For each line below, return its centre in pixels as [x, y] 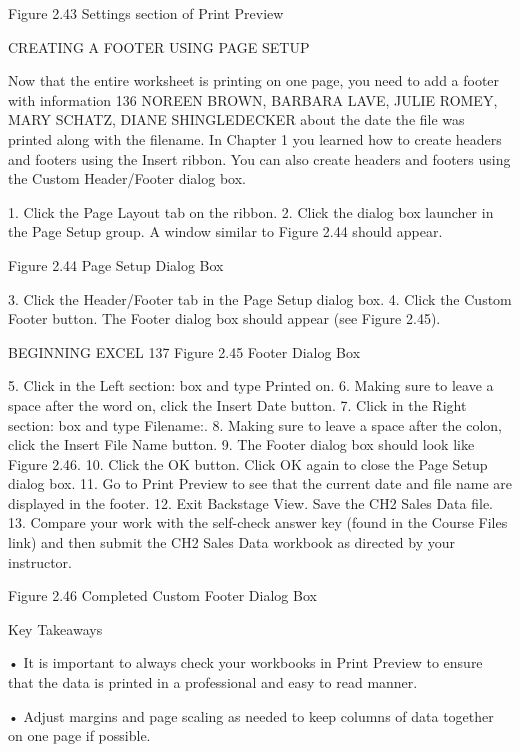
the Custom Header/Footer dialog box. [127, 178]
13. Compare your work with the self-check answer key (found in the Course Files [258, 522]
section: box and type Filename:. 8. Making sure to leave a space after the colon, [255, 424]
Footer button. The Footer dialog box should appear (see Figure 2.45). [224, 318]
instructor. [40, 561]
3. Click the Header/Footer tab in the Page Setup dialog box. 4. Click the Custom [260, 298]
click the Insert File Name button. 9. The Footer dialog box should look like [241, 444]
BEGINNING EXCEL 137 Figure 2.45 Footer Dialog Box [184, 351]
